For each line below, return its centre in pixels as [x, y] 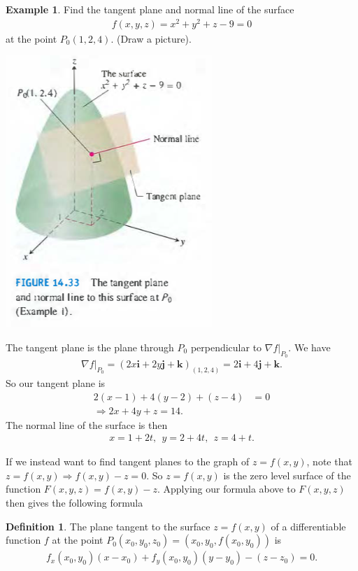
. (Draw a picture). [151, 38]
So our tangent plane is [56, 382]
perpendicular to [226, 347]
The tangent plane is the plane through [90, 347]
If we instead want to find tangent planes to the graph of [128, 461]
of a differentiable [308, 526]
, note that [329, 461]
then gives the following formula [74, 503]
